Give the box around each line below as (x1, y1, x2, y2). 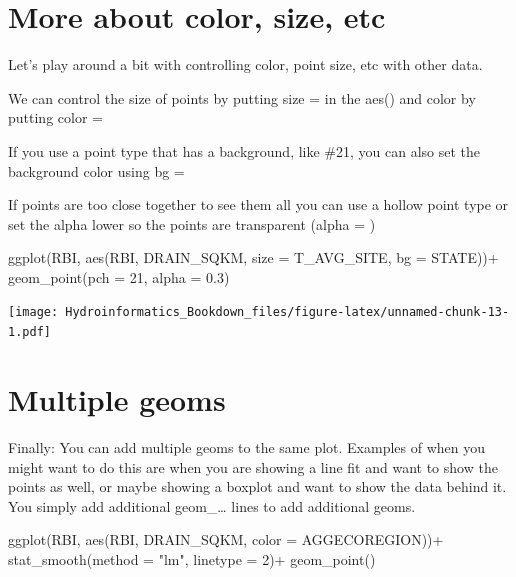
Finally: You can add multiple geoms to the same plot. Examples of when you (8, 436, 486, 457)
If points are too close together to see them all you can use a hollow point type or (8, 194, 509, 215)
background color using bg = (8, 160, 185, 181)
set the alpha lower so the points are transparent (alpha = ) (8, 213, 376, 234)
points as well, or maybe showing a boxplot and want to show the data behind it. (8, 476, 507, 497)
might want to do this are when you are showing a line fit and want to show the (8, 456, 498, 477)
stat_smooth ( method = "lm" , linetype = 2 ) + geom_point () (8, 548, 376, 569)
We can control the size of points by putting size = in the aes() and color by (8, 87, 476, 108)
